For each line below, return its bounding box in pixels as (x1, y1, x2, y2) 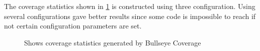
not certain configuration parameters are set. (4, 20, 142, 31)
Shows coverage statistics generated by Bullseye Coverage (24, 37, 201, 47)
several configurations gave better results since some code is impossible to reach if (4, 10, 256, 21)
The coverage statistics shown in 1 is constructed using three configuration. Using (4, 1, 255, 11)
